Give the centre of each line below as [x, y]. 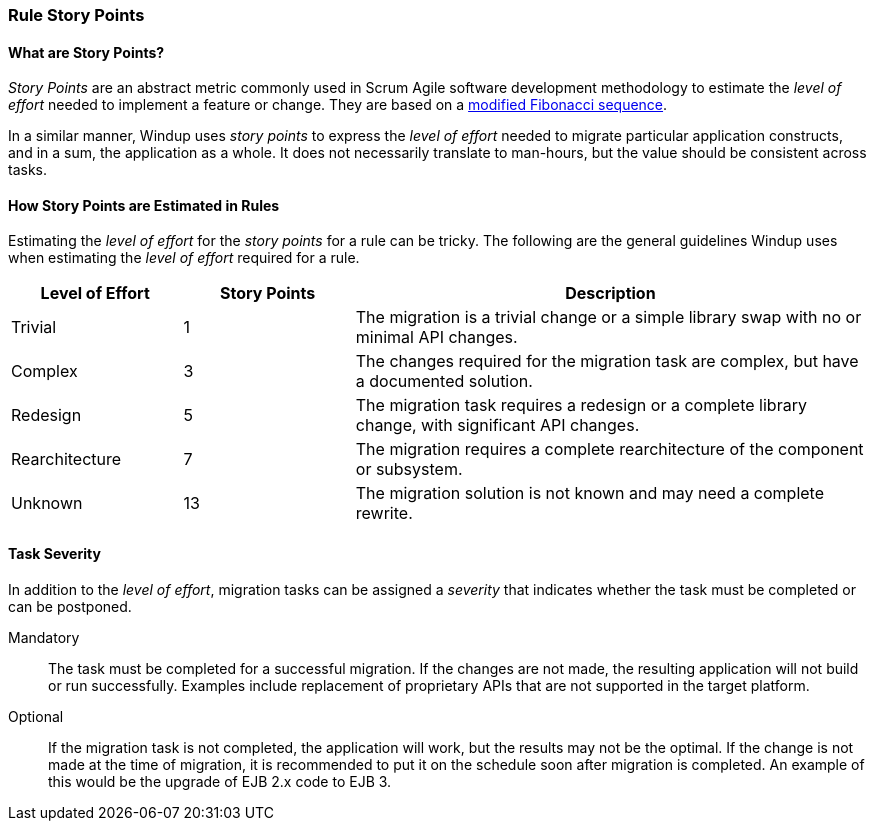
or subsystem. [409, 469]
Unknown [47, 503]
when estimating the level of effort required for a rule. [184, 258]
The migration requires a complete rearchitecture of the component [609, 449]
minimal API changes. [436, 337]
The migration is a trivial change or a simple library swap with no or [608, 317]
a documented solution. [444, 381]
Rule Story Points [76, 15]
